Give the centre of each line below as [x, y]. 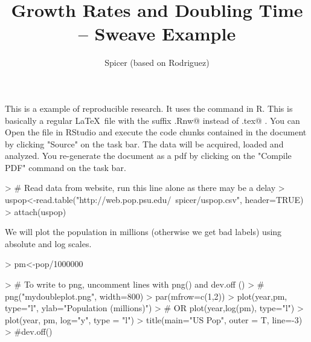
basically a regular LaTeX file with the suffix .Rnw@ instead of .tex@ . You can [152, 120]
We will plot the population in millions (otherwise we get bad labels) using [143, 232]
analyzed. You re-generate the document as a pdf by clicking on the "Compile [148, 156]
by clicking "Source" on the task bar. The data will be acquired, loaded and [144, 144]
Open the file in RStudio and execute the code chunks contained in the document [156, 132]
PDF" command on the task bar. [66, 167]
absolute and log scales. [48, 243]
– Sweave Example [157, 34]
